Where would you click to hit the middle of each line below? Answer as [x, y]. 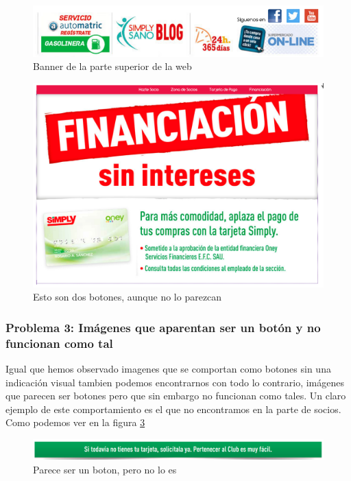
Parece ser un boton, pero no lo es [105, 469]
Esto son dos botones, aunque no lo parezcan [128, 297]
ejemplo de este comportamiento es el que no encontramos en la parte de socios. [173, 409]
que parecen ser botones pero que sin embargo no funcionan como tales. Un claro [176, 396]
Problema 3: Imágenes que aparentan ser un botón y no [163, 327]
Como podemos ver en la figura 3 [75, 422]
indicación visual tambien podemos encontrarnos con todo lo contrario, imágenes [175, 382]
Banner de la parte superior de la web [112, 66]
